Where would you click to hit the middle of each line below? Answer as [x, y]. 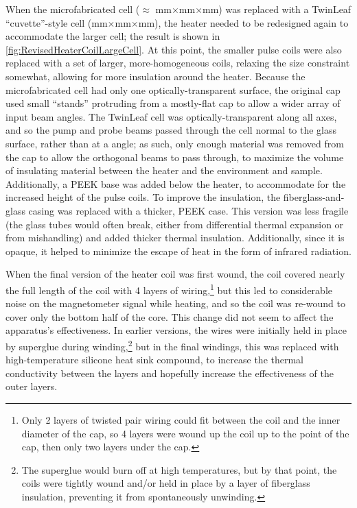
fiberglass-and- [314, 197]
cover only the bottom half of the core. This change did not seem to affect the [170, 316]
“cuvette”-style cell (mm [57, 22]
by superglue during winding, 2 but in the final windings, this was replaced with [172, 345]
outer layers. [32, 386]
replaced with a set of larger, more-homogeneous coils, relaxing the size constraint [178, 63]
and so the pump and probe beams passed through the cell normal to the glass [171, 130]
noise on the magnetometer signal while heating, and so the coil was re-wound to [176, 303]
